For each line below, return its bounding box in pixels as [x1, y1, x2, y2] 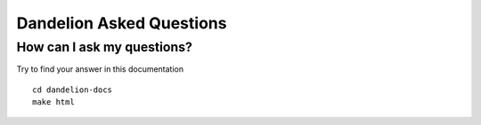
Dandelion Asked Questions [16, 13, 227, 33]
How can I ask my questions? [16, 39, 193, 55]
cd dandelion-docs [32, 84, 113, 95]
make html [32, 98, 75, 107]
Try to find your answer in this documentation [16, 64, 184, 74]
